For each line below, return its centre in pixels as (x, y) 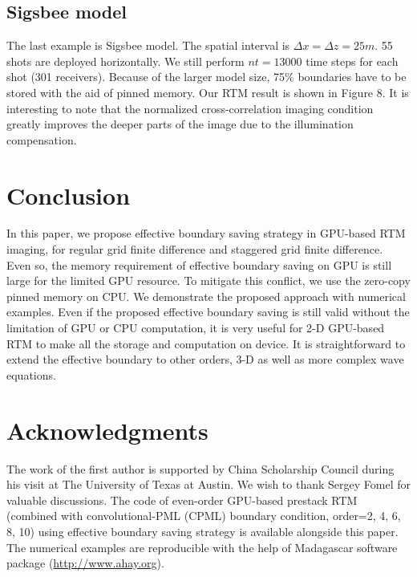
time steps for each (352, 61)
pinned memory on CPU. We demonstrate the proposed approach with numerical (206, 296)
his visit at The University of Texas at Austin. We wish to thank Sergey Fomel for (208, 484)
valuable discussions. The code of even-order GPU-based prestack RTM (182, 500)
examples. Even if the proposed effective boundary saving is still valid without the (208, 312)
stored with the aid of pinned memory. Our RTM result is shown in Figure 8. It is (208, 92)
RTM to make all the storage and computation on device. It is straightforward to (206, 343)
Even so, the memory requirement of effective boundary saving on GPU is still (199, 264)
